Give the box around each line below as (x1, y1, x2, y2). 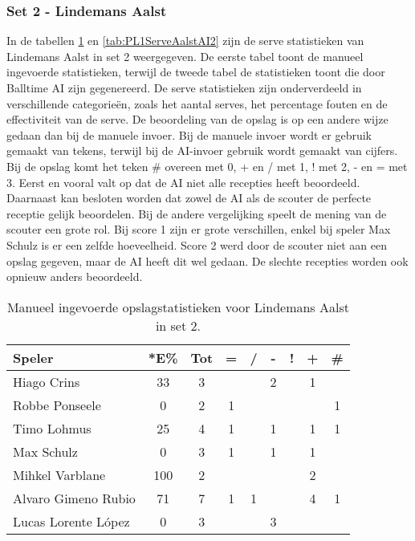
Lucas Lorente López (13, 511, 130, 531)
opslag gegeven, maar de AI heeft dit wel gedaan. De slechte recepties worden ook (6, 252, 409, 269)
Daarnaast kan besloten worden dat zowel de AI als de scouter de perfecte (6, 189, 372, 206)
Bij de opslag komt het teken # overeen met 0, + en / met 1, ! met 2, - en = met (6, 157, 408, 174)
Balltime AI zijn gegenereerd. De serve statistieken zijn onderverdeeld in (6, 79, 362, 96)
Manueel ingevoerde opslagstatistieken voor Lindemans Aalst (6, 297, 349, 316)
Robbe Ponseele (13, 395, 101, 414)
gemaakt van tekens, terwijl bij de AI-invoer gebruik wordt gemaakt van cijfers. (6, 142, 398, 159)
